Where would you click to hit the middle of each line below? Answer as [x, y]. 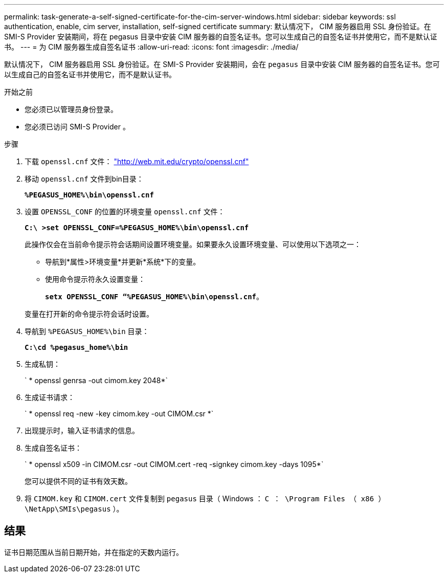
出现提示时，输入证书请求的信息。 [82, 430]
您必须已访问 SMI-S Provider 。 [77, 127]
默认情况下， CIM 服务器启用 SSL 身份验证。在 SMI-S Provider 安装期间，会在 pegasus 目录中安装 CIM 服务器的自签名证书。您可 [222, 64]
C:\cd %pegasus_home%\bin [76, 347]
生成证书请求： [50, 397]
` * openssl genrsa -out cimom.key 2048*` [96, 380]
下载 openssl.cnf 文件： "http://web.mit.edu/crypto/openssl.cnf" [137, 161]
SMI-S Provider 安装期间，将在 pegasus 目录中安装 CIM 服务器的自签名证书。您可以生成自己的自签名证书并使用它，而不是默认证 [221, 37]
